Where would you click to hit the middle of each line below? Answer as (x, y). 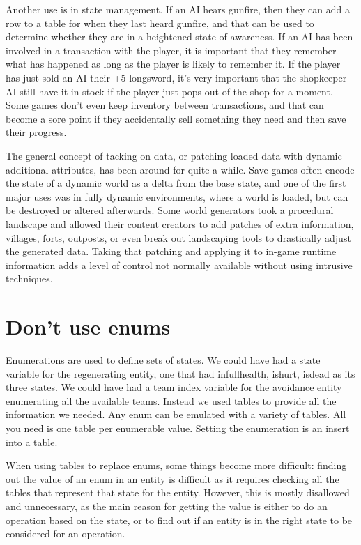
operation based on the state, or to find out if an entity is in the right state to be (179, 520)
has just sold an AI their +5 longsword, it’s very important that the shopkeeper (176, 77)
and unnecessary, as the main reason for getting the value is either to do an (167, 506)
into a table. (32, 442)
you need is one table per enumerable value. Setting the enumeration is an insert (178, 428)
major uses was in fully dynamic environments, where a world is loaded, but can (177, 196)
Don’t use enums (88, 327)
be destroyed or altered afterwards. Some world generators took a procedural (170, 210)
